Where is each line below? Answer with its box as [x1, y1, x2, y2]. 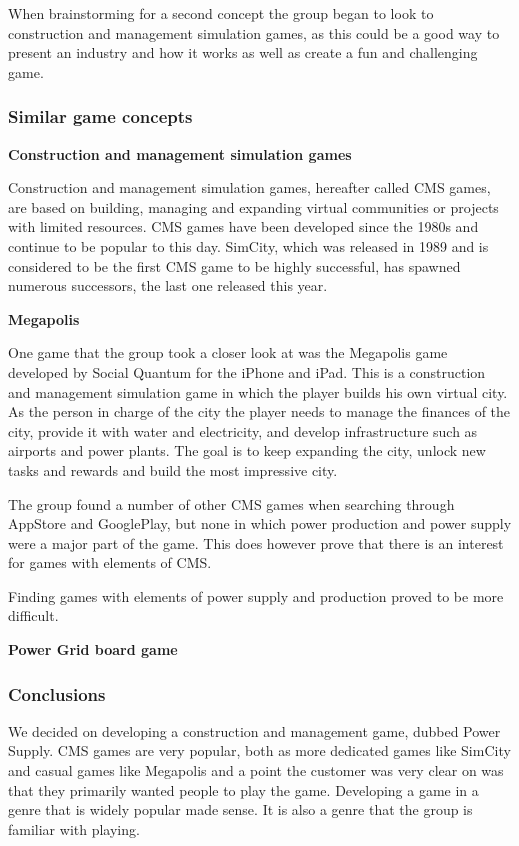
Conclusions [8, 681, 106, 706]
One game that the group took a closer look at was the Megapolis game [8, 342, 448, 363]
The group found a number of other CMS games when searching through [8, 493, 455, 514]
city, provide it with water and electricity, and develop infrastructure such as [8, 420, 478, 441]
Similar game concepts [8, 104, 193, 129]
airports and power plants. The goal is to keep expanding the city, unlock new [8, 440, 486, 461]
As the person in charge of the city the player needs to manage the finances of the [8, 401, 511, 422]
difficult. [8, 605, 59, 626]
